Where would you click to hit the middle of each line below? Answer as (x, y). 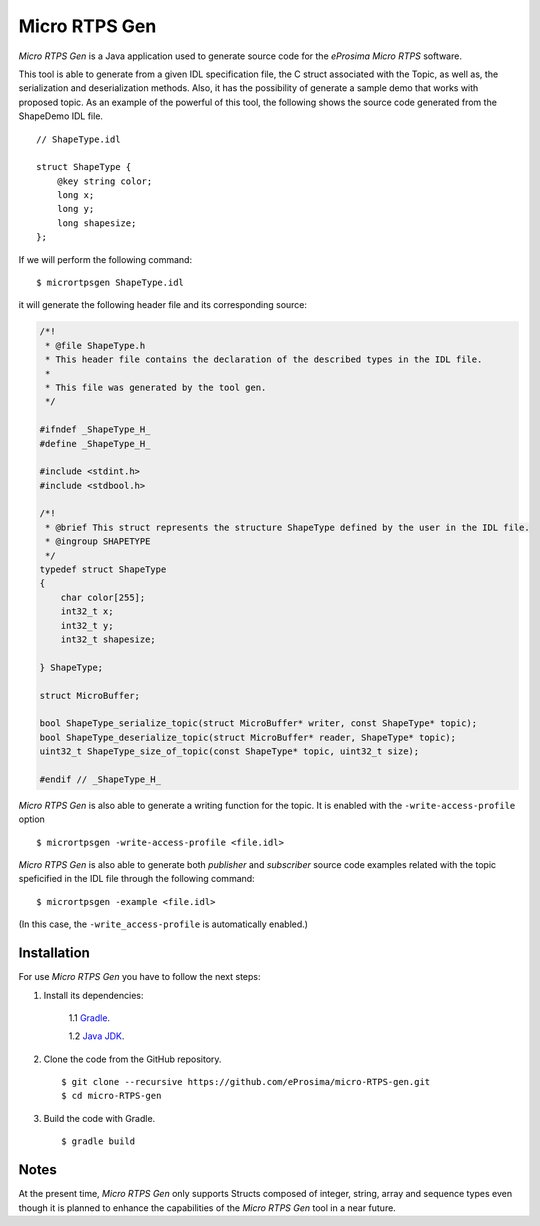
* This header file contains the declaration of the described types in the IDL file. (264, 359)
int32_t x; (87, 611)
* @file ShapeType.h (95, 345)
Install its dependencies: (93, 995)
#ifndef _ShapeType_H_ (95, 429)
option (31, 819)
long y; (75, 209)
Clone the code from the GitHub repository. (132, 1059)
